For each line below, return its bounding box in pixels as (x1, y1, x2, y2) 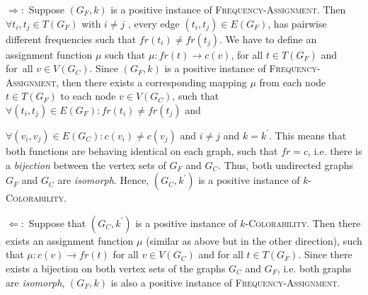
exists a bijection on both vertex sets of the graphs (6, 260, 226, 275)
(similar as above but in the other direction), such (146, 233, 362, 248)
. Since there (298, 247, 352, 262)
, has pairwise (268, 16, 327, 30)
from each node (259, 74, 326, 89)
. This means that (269, 127, 347, 142)
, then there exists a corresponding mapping (56, 74, 247, 89)
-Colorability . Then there (245, 215, 361, 230)
